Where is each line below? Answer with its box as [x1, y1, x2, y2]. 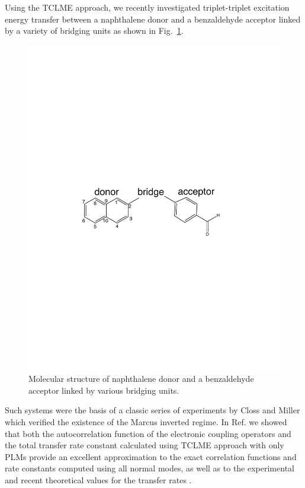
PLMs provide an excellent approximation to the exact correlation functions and [5, 450, 297, 463]
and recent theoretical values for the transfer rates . [5, 474, 192, 486]
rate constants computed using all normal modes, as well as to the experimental [5, 462, 294, 474]
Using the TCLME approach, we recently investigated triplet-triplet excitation [5, 1, 290, 13]
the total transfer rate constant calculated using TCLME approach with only [5, 439, 284, 451]
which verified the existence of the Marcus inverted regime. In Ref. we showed [5, 416, 287, 428]
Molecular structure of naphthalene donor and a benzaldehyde [28, 372, 254, 385]
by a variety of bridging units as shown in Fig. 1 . [5, 24, 184, 37]
